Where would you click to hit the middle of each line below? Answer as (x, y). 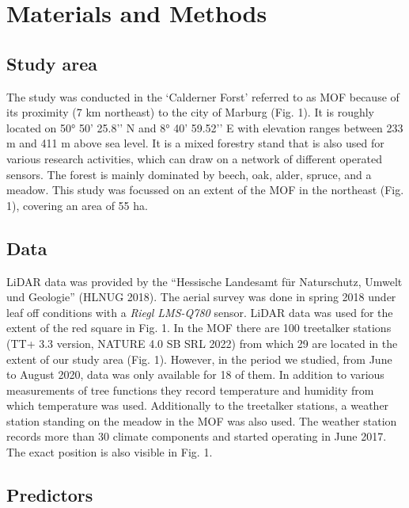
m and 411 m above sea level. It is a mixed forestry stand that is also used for (195, 143)
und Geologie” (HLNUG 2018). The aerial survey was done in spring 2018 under (201, 297)
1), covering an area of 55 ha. (77, 205)
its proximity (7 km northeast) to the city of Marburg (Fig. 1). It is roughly (190, 112)
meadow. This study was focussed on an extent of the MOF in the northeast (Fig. (205, 190)
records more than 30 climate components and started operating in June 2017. (197, 436)
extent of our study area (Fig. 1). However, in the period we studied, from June (199, 359)
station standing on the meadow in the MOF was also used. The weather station (202, 420)
